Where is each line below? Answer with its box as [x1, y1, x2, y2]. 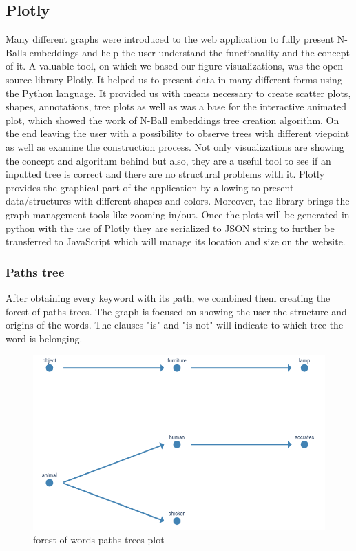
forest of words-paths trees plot [33, 532, 165, 546]
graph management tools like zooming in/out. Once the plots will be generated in [6, 207, 350, 221]
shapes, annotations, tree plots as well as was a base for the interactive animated [6, 99, 346, 114]
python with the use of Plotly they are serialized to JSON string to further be [6, 220, 335, 235]
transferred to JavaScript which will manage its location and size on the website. [6, 234, 346, 249]
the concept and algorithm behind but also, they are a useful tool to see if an [6, 153, 331, 167]
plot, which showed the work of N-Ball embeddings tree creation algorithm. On [6, 112, 339, 127]
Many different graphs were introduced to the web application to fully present [6, 32, 335, 46]
